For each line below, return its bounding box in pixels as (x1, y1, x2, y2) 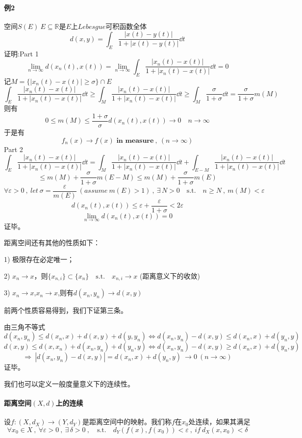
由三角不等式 (4, 321, 45, 332)
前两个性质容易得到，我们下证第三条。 (4, 305, 127, 315)
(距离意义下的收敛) (139, 270, 200, 281)
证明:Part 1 (4, 48, 39, 58)
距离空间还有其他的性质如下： (4, 237, 100, 248)
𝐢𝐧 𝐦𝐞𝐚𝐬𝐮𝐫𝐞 (116, 137, 154, 144)
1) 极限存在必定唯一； (4, 254, 75, 264)
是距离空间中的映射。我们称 (82, 416, 172, 427)
